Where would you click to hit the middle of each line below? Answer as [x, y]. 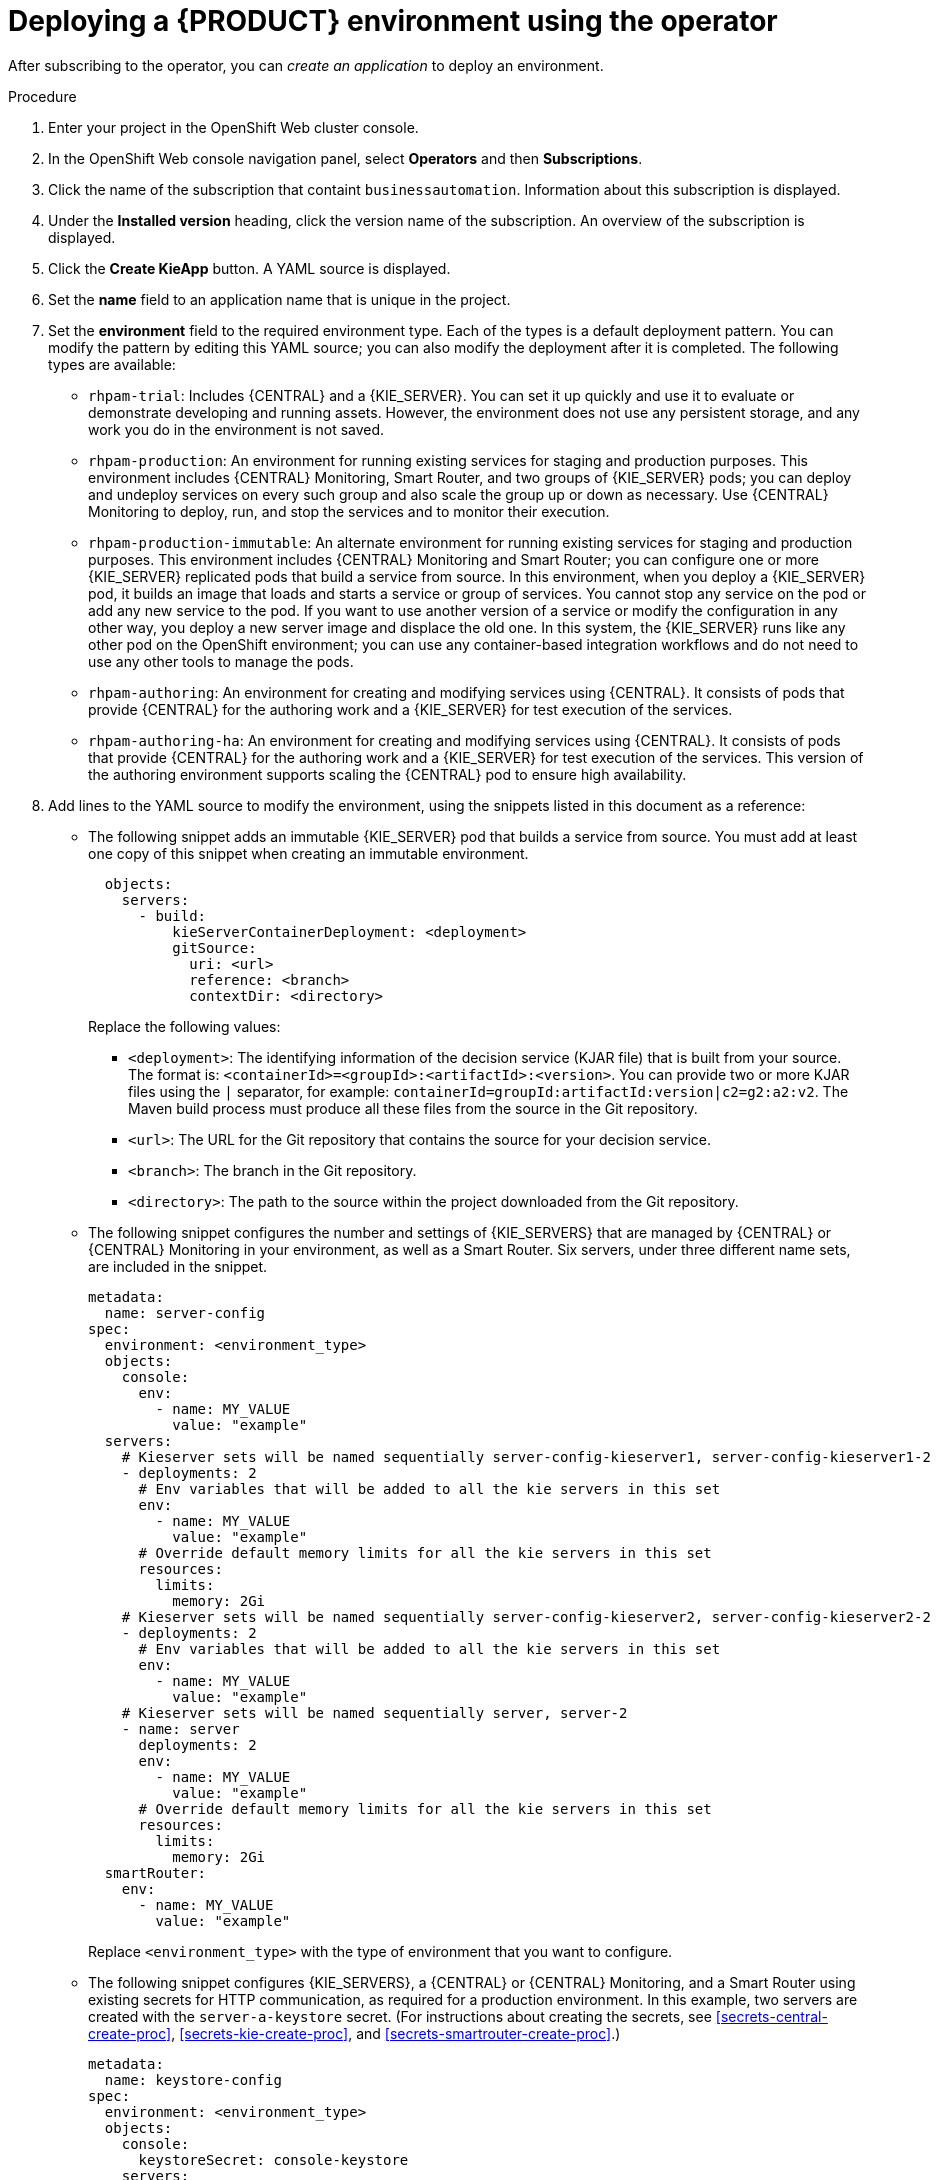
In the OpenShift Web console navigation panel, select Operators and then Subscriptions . [345, 158]
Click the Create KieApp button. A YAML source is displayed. [249, 268]
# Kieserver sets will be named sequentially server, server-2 [374, 1712]
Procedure [42, 96]
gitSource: [214, 947]
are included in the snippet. [178, 1266]
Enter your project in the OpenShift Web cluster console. [233, 127]
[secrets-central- [771, 2016]
